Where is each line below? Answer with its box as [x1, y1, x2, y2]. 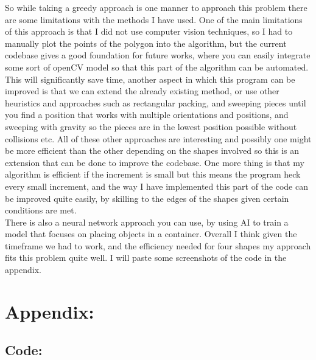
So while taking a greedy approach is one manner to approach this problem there [5, 1, 307, 13]
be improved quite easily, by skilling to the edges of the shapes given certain [5, 192, 289, 204]
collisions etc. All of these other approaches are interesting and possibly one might [5, 132, 312, 145]
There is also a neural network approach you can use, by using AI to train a [5, 215, 289, 228]
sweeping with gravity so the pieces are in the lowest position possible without [5, 120, 297, 133]
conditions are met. [5, 204, 77, 216]
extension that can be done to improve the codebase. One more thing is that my [5, 156, 304, 168]
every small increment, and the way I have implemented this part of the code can [5, 179, 308, 192]
